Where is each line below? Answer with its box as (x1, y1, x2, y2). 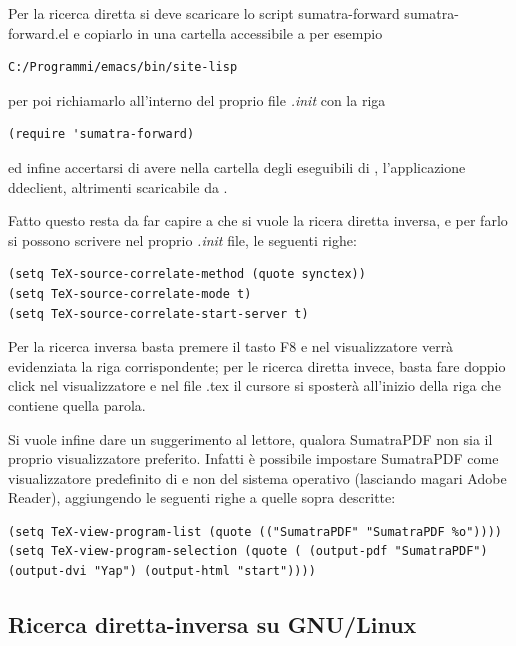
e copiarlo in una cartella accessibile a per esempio (73, 22, 383, 43)
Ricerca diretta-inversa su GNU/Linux (8, 609, 417, 640)
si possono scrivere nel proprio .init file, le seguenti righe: (8, 229, 357, 250)
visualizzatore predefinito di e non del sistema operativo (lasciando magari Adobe (8, 467, 507, 488)
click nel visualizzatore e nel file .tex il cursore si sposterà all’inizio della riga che (8, 375, 501, 396)
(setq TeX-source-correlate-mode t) (8, 286, 252, 301)
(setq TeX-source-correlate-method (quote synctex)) (8, 267, 366, 282)
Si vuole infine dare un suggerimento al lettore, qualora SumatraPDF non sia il (8, 428, 493, 449)
